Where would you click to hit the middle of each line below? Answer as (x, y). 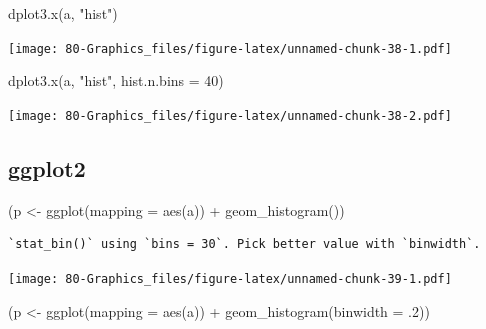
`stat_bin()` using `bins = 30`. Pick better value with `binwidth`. (244, 244)
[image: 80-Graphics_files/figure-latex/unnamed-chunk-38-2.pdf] (230, 115)
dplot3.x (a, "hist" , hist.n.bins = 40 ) (116, 80)
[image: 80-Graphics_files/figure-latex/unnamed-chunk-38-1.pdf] (230, 48)
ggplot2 (47, 167)
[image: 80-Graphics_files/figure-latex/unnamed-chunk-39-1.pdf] (230, 278)
